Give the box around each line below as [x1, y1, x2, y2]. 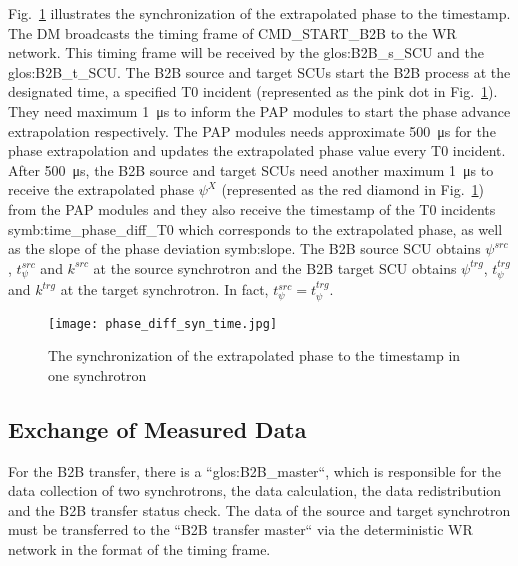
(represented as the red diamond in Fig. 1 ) [221, 179, 484, 200]
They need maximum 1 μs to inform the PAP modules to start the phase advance [8, 100, 511, 121]
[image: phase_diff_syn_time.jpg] [48, 316, 278, 331]
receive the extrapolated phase [8, 179, 195, 200]
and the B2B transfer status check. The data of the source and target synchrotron [8, 499, 511, 520]
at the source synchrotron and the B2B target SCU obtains [93, 257, 457, 278]
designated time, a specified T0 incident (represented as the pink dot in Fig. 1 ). [8, 81, 498, 102]
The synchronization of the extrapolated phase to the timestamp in [48, 345, 461, 366]
